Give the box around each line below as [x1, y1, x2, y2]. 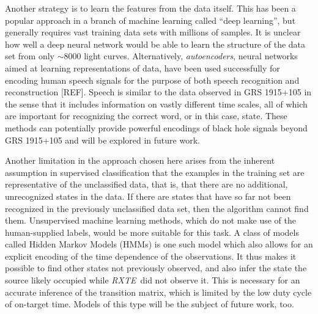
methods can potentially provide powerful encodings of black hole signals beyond [5, 121, 308, 134]
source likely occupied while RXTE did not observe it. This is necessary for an [5, 274, 300, 287]
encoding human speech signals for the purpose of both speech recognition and [5, 73, 300, 86]
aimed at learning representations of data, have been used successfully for [5, 61, 280, 74]
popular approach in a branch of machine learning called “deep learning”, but [5, 13, 296, 26]
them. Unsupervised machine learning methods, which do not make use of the [5, 214, 296, 227]
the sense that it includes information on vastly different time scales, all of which [5, 97, 308, 110]
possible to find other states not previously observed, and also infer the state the [5, 261, 307, 274]
